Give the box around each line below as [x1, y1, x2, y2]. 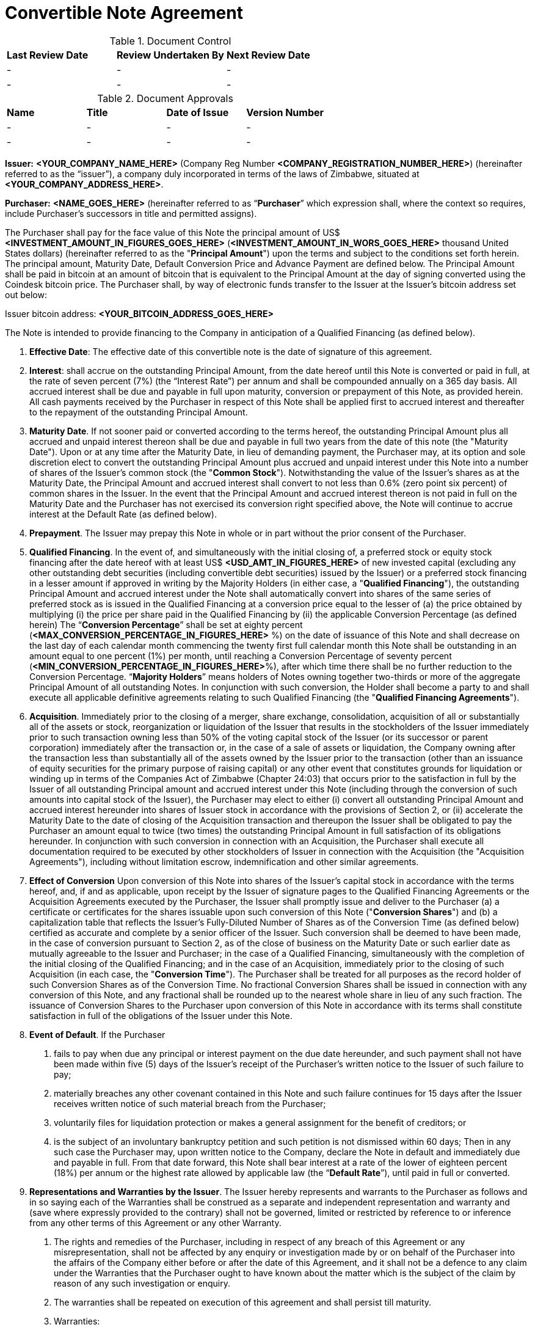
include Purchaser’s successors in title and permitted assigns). [5, 208, 257, 219]
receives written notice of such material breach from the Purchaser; [54, 1098, 326, 1109]
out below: [5, 289, 47, 300]
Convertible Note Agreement [5, 2, 243, 23]
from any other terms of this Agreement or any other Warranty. [29, 1217, 282, 1228]
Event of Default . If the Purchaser [29, 1029, 166, 1040]
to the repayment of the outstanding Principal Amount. [29, 406, 248, 417]
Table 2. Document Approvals [97, 92, 233, 104]
